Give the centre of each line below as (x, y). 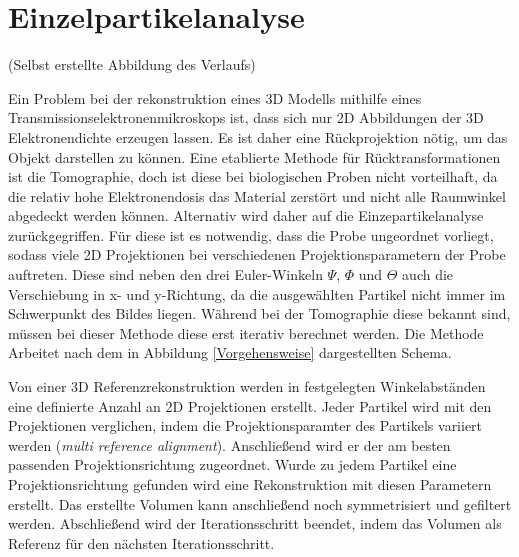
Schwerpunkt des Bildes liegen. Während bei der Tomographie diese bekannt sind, (259, 313)
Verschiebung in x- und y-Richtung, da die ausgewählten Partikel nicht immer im (257, 293)
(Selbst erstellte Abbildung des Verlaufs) (132, 64)
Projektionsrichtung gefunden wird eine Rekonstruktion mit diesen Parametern (250, 484)
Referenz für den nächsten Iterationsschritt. (141, 542)
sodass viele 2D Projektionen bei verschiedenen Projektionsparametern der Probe (257, 254)
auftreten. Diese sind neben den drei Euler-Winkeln (165, 274)
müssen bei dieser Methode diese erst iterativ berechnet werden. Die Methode (246, 332)
